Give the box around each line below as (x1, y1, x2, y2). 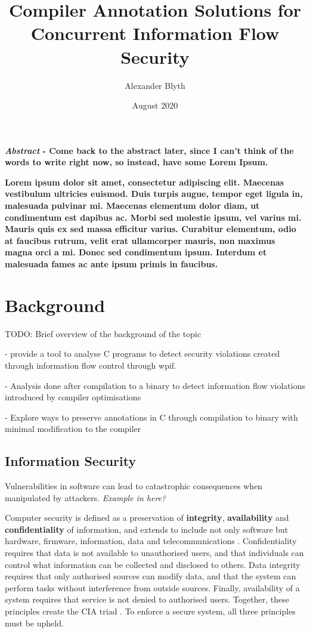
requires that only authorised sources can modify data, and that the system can (5, 570, 296, 582)
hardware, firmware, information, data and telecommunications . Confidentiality (5, 535, 297, 547)
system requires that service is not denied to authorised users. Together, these (5, 593, 289, 606)
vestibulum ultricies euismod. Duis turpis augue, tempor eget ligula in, (5, 187, 303, 200)
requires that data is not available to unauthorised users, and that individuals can (5, 546, 304, 559)
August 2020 (132, 99, 178, 112)
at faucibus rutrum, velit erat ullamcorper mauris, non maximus (5, 234, 275, 246)
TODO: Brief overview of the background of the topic (5, 327, 201, 339)
